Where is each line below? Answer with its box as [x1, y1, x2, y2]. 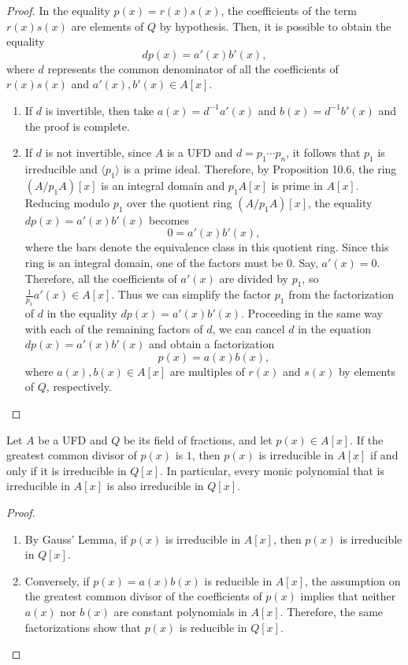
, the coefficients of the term [221, 2, 357, 18]
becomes [149, 211, 190, 228]
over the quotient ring [127, 194, 232, 210]
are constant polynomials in [113, 604, 247, 620]
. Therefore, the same [280, 604, 384, 620]
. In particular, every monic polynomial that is [160, 462, 384, 478]
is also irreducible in [106, 477, 204, 494]
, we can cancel [212, 320, 285, 336]
